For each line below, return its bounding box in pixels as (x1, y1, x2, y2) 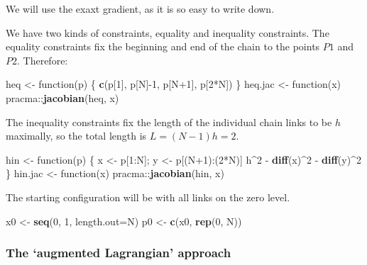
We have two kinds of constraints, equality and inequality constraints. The (6, 25, 329, 40)
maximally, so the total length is (6, 128, 147, 143)
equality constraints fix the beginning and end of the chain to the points (6, 39, 320, 54)
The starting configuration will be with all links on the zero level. (6, 189, 290, 204)
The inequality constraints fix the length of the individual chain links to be (6, 114, 332, 129)
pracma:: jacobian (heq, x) (6, 90, 119, 105)
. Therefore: (17, 52, 68, 67)
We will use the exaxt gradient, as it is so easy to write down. (6, 1, 275, 16)
